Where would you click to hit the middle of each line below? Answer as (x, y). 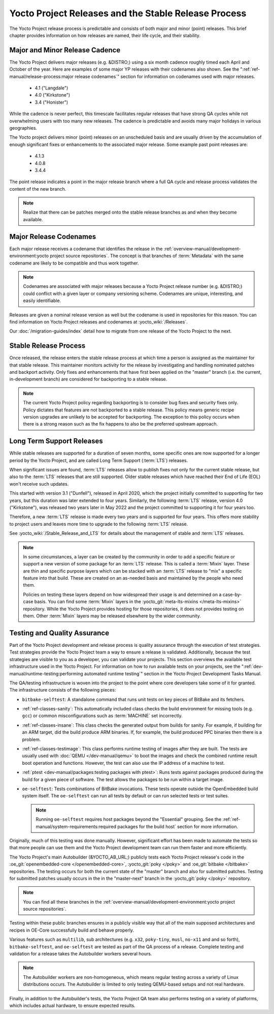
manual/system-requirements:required (76, 826)
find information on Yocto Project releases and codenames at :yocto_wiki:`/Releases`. (98, 322)
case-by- (232, 594)
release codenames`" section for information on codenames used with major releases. (165, 76)
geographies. (23, 128)
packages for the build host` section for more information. (178, 826)
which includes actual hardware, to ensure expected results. (72, 1005)
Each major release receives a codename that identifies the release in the (86, 249)
